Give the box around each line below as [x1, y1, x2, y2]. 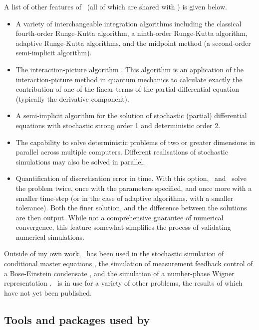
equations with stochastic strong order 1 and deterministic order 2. [15, 120, 221, 130]
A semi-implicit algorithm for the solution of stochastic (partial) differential [15, 110, 247, 121]
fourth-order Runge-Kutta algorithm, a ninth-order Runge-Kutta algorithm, [15, 28, 248, 38]
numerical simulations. [15, 231, 84, 242]
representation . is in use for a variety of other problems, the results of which [4, 278, 243, 288]
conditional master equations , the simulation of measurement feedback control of [4, 258, 253, 269]
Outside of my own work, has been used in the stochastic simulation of [4, 248, 224, 259]
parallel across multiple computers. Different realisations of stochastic [15, 147, 228, 157]
